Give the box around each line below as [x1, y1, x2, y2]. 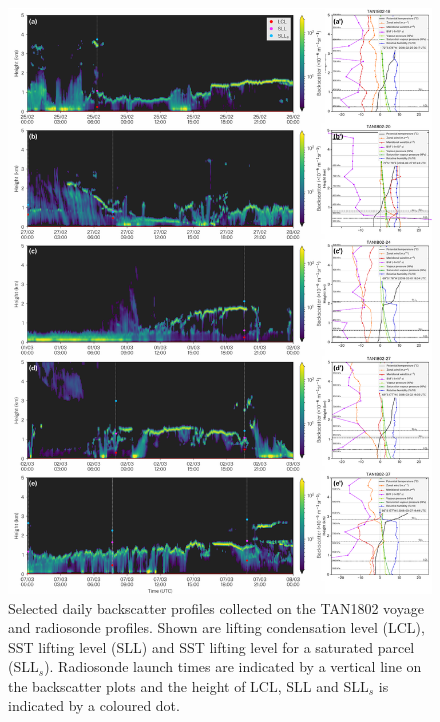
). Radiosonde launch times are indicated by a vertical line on [44, 656, 422, 677]
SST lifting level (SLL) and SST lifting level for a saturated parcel [8, 636, 415, 657]
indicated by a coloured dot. [8, 695, 180, 716]
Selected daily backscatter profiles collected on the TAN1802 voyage [8, 597, 424, 618]
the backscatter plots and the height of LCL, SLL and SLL [8, 675, 369, 696]
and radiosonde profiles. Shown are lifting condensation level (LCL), [8, 617, 425, 638]
